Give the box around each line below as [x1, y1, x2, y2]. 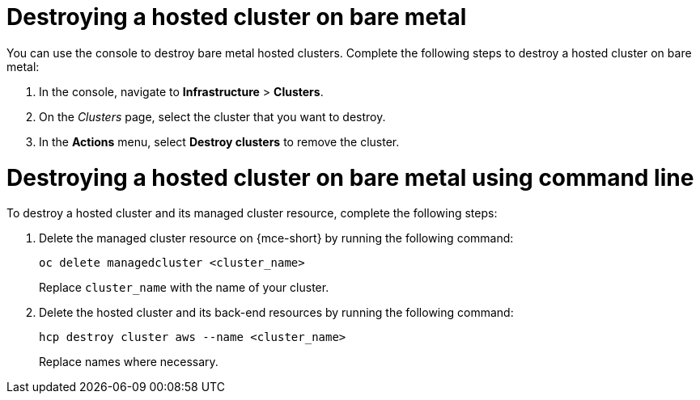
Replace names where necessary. [39, 355, 218, 369]
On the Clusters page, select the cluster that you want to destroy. [39, 109, 386, 124]
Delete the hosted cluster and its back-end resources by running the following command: [39, 305, 514, 320]
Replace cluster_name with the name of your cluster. [39, 280, 329, 295]
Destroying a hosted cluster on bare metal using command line [6, 163, 694, 192]
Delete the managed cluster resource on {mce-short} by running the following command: [39, 231, 514, 246]
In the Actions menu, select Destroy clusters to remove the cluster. [39, 134, 400, 149]
